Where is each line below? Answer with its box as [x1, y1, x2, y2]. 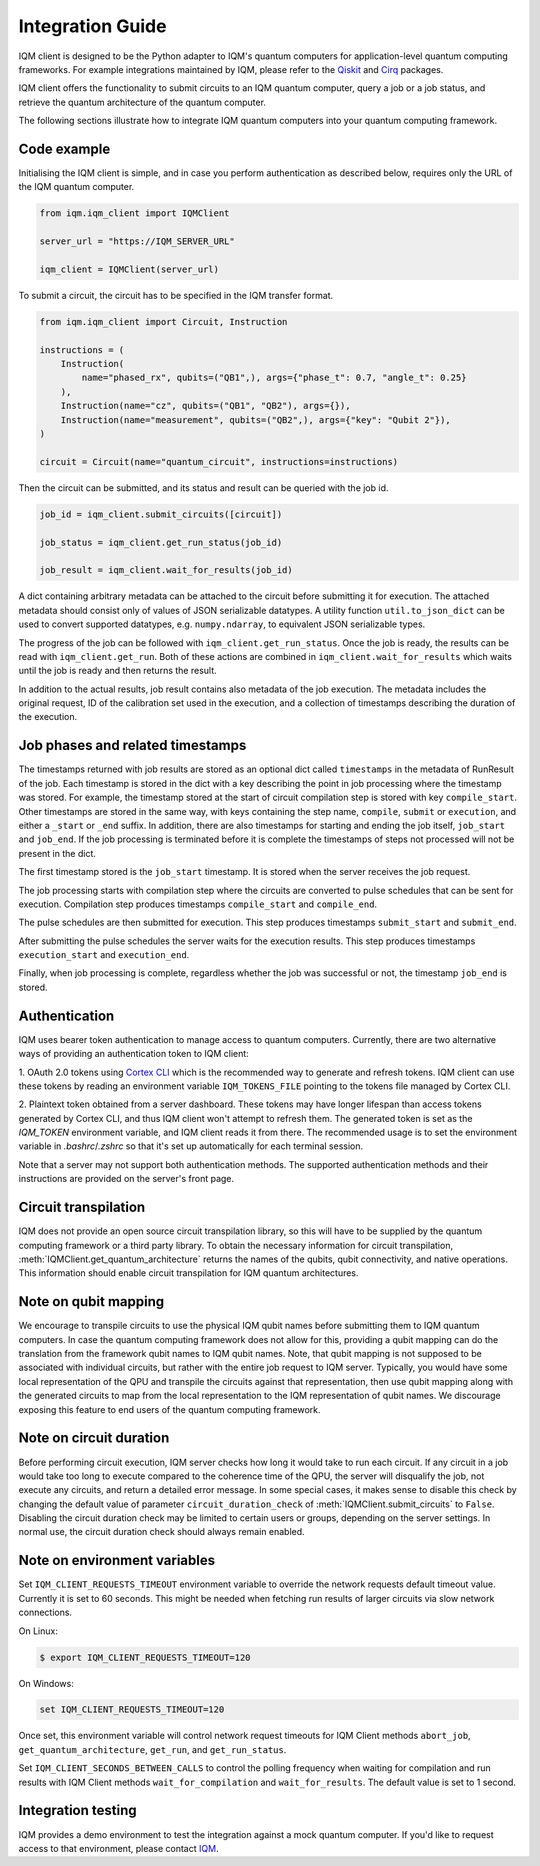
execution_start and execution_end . [18, 949, 190, 961]
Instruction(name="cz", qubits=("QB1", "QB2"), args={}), [60, 400, 351, 412]
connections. [18, 1606, 73, 1619]
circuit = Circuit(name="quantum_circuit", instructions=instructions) [39, 456, 399, 467]
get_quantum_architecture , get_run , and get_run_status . [18, 1743, 287, 1755]
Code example [18, 140, 111, 157]
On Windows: [18, 1677, 74, 1689]
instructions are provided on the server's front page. [18, 1173, 235, 1185]
